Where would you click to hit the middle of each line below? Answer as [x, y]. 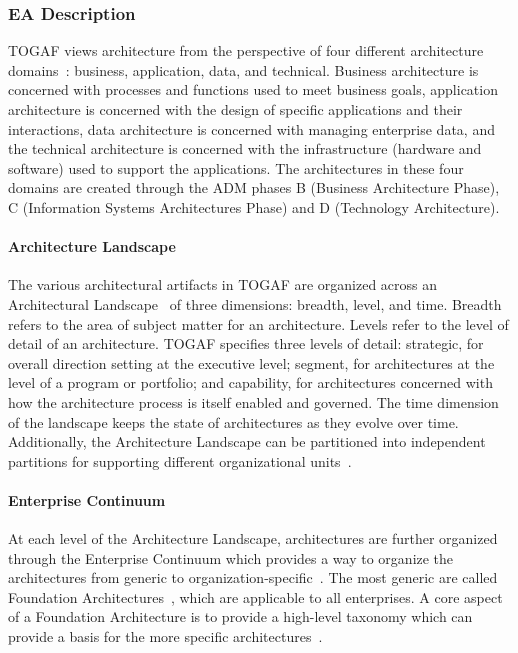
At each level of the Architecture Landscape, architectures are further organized [253, 538]
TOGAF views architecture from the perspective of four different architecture [246, 50]
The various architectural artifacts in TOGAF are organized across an [223, 284]
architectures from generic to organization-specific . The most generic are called [253, 577]
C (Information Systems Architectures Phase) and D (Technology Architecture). [254, 206]
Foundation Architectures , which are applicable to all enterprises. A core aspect [255, 596]
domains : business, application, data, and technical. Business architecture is [243, 69]
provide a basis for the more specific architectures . [165, 636]
